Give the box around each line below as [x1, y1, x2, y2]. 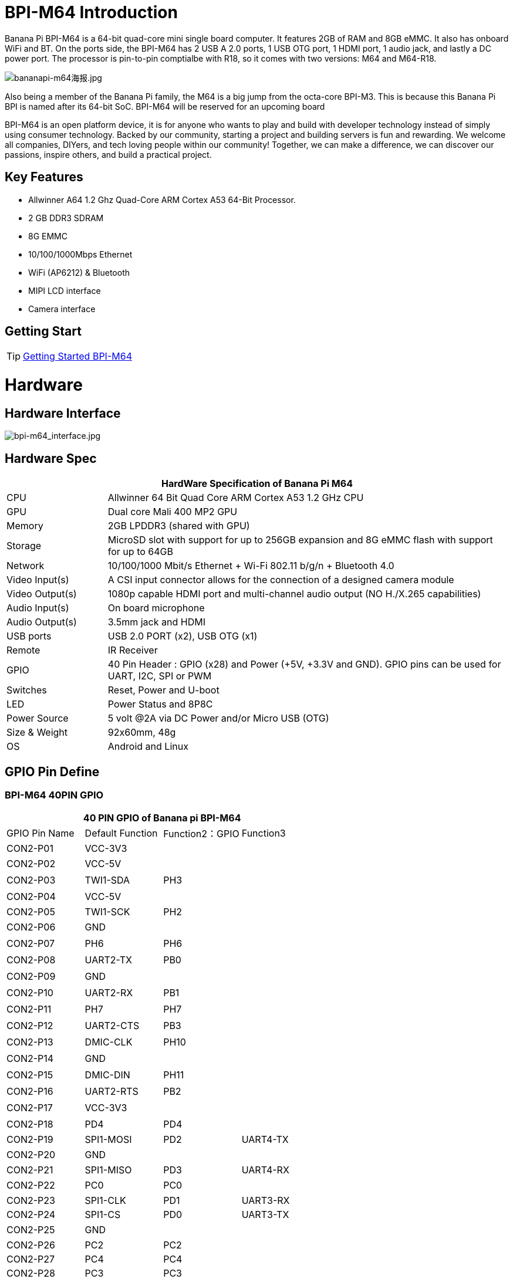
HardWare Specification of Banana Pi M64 [161, 478, 353, 490]
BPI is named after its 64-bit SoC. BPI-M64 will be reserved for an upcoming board [5, 101, 325, 111]
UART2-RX [85, 987, 133, 999]
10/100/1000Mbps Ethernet [28, 249, 133, 259]
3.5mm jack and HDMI [107, 616, 205, 628]
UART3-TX [241, 1209, 289, 1221]
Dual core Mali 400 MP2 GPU [107, 506, 238, 518]
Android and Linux [107, 740, 188, 753]
